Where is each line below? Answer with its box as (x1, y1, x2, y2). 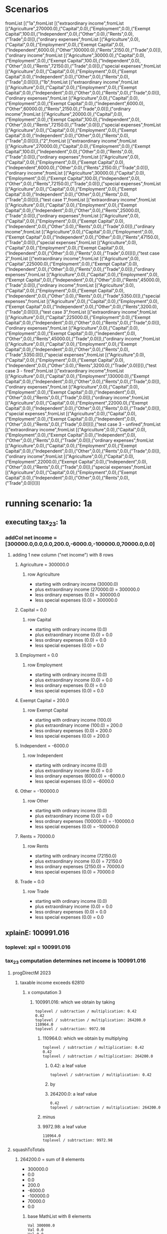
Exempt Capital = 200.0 (20, 698, 69, 703)
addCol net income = (5, 534, 57, 541)
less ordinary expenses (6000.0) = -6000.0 (35, 773, 125, 779)
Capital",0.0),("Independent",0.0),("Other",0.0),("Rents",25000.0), (5, 207, 141, 213)
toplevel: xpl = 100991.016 (5, 944, 71, 951)
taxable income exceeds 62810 (20, 979, 85, 985)
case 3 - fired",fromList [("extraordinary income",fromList (5, 367, 124, 373)
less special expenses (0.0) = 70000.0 (35, 869, 115, 875)
